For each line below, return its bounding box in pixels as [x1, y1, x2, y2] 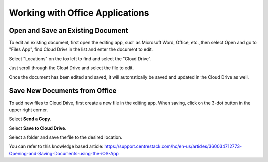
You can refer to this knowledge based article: [9, 143, 104, 149]
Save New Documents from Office [9, 87, 117, 95]
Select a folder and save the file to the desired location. [9, 134, 123, 140]
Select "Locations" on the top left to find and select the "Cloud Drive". [9, 55, 152, 62]
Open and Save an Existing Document [9, 26, 128, 35]
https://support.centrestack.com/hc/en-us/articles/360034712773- [104, 143, 242, 149]
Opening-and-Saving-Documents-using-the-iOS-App [9, 150, 119, 156]
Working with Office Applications [9, 7, 149, 18]
